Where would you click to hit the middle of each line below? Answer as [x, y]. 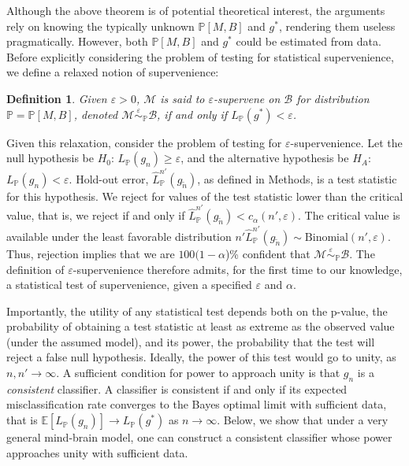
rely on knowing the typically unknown [100, 26]
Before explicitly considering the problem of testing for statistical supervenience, [200, 56]
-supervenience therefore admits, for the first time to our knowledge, [238, 269]
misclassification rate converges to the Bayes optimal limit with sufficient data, [197, 404]
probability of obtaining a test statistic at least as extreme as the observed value [201, 326]
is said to [182, 98]
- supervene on [247, 98]
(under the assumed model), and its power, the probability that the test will [191, 341]
